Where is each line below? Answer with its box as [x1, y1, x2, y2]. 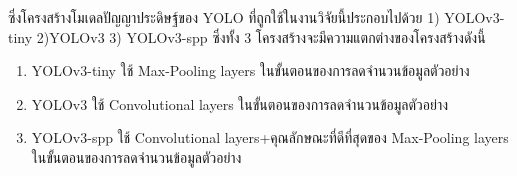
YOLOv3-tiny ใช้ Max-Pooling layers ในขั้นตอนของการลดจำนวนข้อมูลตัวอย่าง [31, 60, 470, 81]
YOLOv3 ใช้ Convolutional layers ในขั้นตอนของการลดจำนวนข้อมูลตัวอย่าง [31, 93, 449, 114]
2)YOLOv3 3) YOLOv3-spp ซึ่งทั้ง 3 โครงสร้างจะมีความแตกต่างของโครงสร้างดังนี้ [36, 26, 486, 47]
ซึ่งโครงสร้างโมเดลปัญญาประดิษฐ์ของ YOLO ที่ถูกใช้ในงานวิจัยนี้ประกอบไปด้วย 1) [8, 7, 440, 27]
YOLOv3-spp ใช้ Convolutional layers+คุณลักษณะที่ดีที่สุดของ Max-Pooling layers [31, 127, 509, 148]
